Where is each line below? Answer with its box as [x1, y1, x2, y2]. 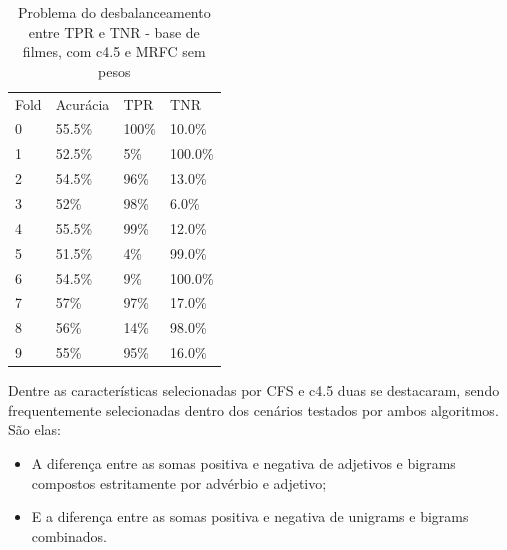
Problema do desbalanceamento [17, 2, 211, 22]
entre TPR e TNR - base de [28, 21, 200, 42]
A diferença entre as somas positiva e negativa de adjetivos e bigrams [31, 452, 456, 473]
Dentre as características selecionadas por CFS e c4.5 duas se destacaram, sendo [8, 380, 500, 401]
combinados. [31, 525, 107, 546]
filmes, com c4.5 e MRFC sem [22, 41, 206, 62]
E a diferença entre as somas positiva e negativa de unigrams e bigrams [31, 506, 469, 527]
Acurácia [55, 93, 110, 114]
